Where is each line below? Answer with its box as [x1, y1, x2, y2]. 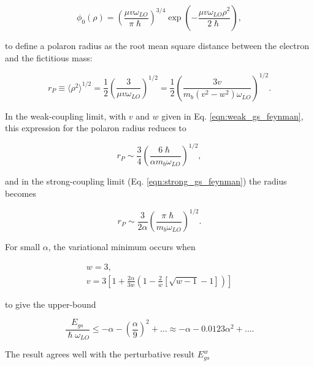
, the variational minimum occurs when [48, 240, 196, 253]
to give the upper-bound [5, 297, 96, 310]
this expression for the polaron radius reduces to [5, 121, 186, 134]
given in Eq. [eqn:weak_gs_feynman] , [161, 109, 304, 122]
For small [5, 240, 40, 253]
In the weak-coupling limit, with [5, 109, 126, 122]
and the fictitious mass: [5, 51, 93, 64]
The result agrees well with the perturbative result [5, 348, 195, 360]
